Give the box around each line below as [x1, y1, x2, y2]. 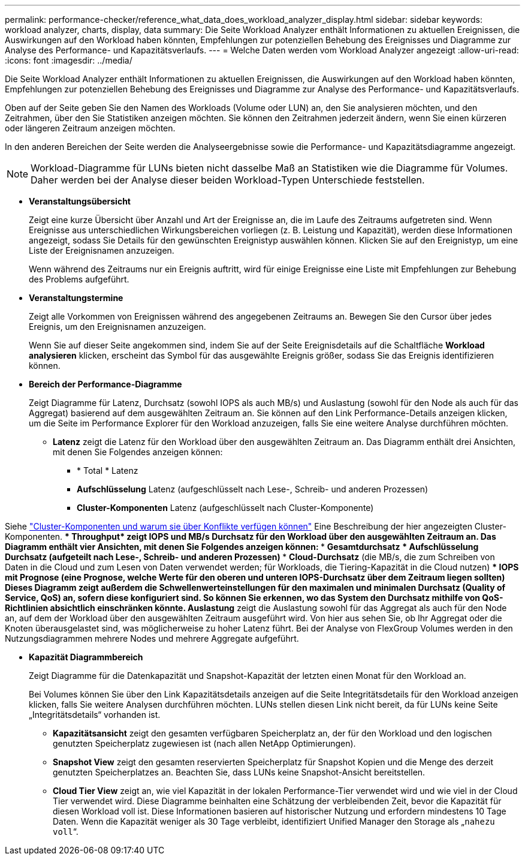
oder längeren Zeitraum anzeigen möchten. [5, 123, 176, 133]
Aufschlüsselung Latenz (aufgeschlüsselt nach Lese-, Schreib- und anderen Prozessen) [77, 484, 429, 494]
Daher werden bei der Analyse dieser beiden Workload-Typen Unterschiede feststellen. [31, 174, 425, 186]
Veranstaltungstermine [29, 293, 123, 303]
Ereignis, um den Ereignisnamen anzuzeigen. [29, 321, 206, 332]
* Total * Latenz [77, 465, 138, 476]
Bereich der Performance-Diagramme [29, 379, 182, 389]
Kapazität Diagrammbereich [29, 652, 143, 662]
